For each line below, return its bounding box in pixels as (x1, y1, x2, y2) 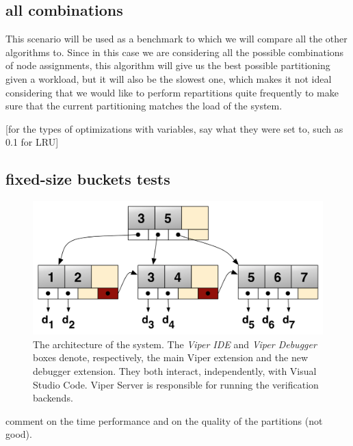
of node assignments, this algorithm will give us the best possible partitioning (5, 58, 330, 73)
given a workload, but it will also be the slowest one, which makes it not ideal (5, 71, 332, 86)
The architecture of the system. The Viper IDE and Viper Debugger (33, 337, 317, 351)
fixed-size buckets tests (5, 168, 170, 189)
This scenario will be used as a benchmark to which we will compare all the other (5, 31, 348, 46)
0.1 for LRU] (5, 135, 59, 149)
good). (5, 427, 32, 441)
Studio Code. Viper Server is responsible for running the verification (33, 377, 319, 391)
